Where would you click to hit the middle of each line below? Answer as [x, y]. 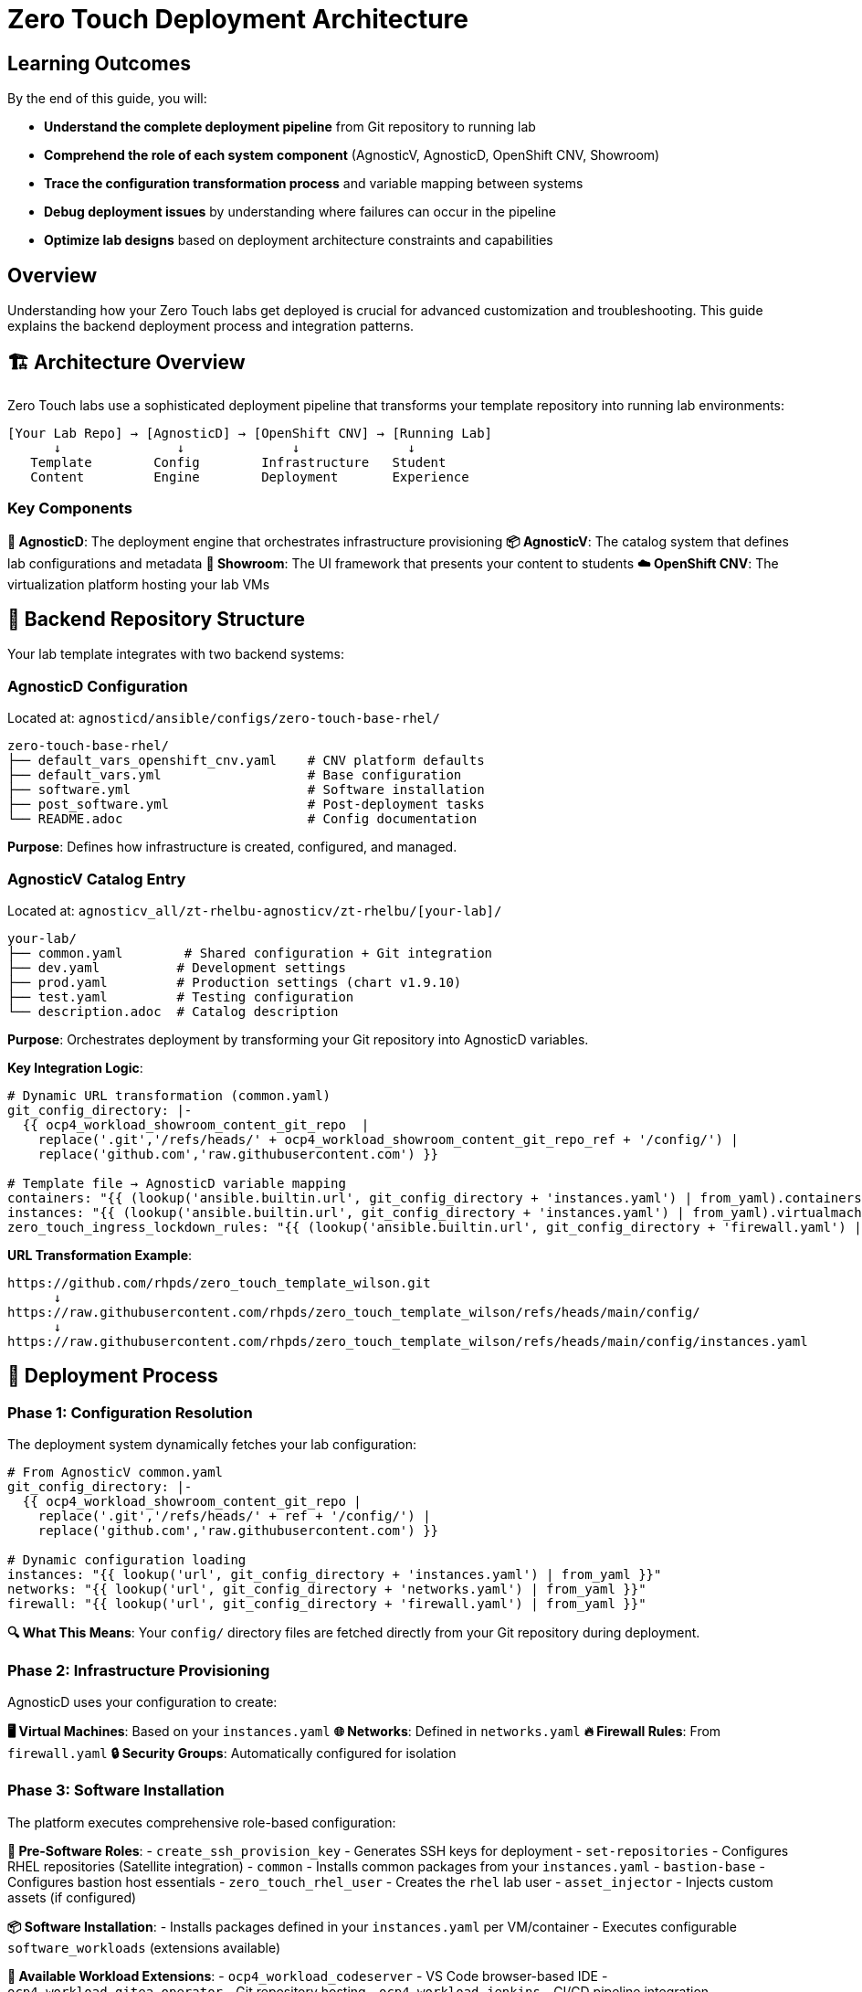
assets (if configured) [72, 1897]
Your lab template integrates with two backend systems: [176, 654]
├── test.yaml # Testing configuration [181, 996]
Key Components [70, 509]
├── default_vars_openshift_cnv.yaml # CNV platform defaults [246, 761]
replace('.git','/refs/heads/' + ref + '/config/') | [234, 1516]
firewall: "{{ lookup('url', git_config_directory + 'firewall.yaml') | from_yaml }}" [327, 1604]
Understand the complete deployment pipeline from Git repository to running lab [290, 127]
